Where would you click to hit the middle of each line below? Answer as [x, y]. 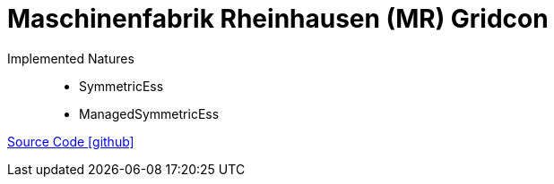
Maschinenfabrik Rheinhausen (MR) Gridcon [278, 19]
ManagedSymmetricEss [149, 113]
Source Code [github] [71, 141]
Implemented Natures [71, 58]
